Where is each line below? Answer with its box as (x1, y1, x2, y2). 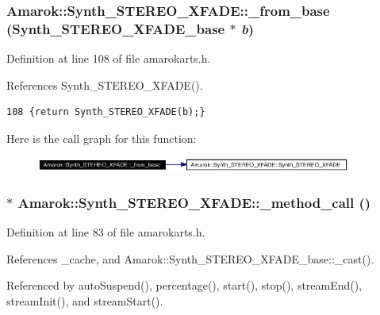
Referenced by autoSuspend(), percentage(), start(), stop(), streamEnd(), (6, 277, 363, 294)
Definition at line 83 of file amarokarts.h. (6, 224, 205, 240)
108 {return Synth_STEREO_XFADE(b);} (6, 106, 205, 118)
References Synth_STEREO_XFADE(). (6, 76, 203, 93)
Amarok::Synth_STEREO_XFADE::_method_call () (17, 192, 371, 212)
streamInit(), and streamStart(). (6, 293, 163, 309)
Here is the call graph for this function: (6, 129, 197, 146)
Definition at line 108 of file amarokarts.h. (6, 50, 211, 67)
